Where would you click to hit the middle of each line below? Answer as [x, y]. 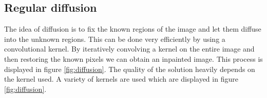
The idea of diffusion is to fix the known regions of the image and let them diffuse [133, 29]
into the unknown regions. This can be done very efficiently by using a [115, 39]
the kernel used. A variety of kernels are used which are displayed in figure [121, 79]
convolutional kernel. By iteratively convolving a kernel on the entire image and [129, 49]
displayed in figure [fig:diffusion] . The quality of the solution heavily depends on [130, 69]
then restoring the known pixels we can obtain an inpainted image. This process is [133, 58]
